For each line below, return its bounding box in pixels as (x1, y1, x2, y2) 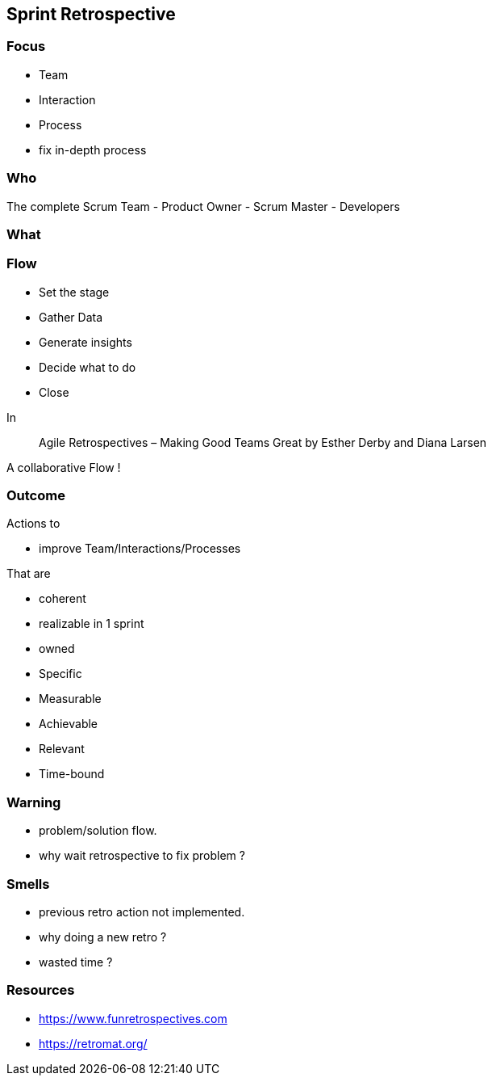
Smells (6, 875, 50, 892)
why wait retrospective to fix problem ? (39, 848, 245, 863)
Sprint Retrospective (6, 4, 176, 24)
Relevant (39, 742, 85, 756)
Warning (6, 794, 61, 810)
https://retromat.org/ (39, 1036, 148, 1050)
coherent (39, 592, 86, 606)
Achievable (39, 717, 98, 731)
